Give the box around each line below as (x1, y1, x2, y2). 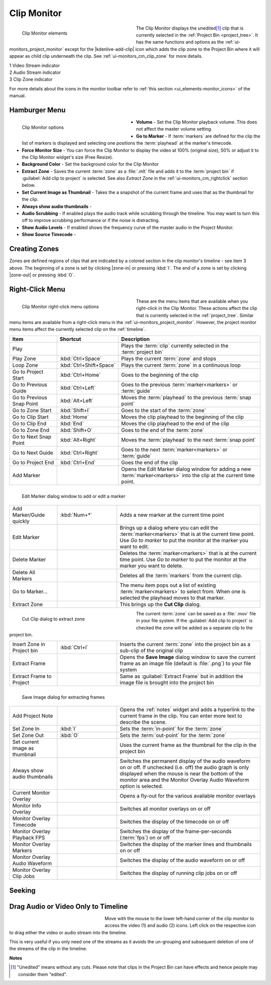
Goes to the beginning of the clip (121, 371, 199, 378)
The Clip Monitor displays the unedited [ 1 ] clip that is (136, 25, 243, 31)
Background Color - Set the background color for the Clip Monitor (22, 161, 159, 167)
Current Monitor (12, 789, 50, 796)
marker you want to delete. (119, 562, 183, 569)
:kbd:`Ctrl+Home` (59, 371, 101, 378)
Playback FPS (12, 834, 45, 841)
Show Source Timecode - (22, 232, 76, 238)
